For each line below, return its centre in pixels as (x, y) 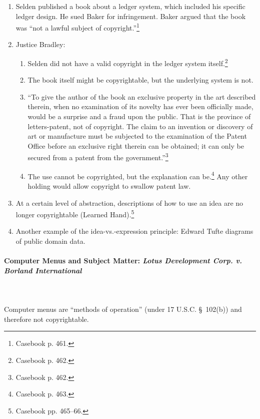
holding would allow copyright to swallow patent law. (109, 185)
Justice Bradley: (40, 44)
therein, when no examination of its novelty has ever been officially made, (140, 106)
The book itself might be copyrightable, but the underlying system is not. (140, 80)
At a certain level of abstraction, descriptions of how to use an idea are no (129, 202)
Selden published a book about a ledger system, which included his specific (130, 6)
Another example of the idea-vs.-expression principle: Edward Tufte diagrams (134, 231)
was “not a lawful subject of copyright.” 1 (77, 27)
